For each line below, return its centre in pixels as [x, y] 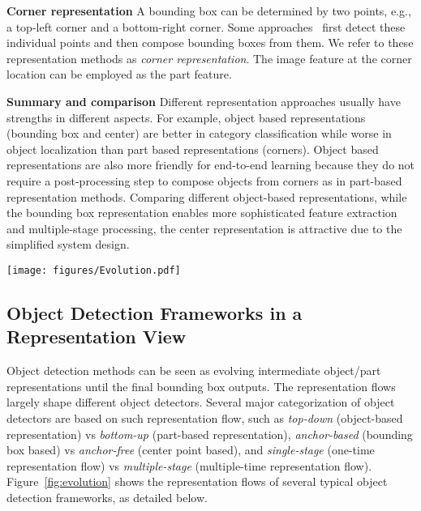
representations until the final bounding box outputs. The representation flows [201, 386]
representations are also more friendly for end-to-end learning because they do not [211, 165]
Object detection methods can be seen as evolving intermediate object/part [194, 370]
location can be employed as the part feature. [119, 74]
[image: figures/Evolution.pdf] [94, 270]
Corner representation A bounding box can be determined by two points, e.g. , [209, 11]
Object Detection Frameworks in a [155, 312]
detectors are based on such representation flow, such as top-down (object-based [205, 417]
